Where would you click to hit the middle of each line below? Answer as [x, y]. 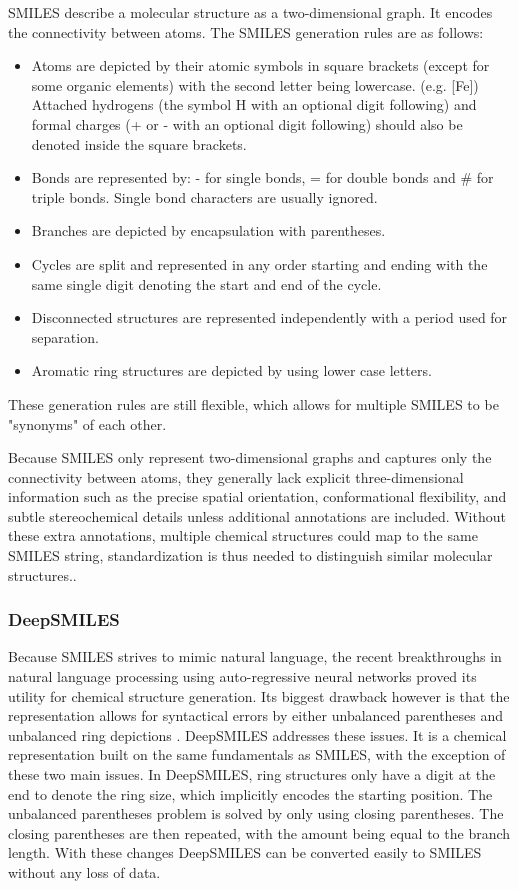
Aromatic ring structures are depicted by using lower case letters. [231, 370]
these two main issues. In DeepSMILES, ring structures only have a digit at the [252, 774]
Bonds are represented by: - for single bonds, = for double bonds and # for [262, 177]
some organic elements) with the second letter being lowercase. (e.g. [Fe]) [255, 84]
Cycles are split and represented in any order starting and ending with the [259, 263]
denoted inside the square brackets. [139, 143]
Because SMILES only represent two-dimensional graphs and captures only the [250, 457]
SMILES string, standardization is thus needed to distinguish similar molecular [250, 555]
